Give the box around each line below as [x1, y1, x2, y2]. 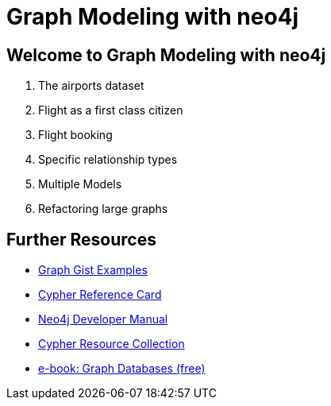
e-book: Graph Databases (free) [38, 362, 206, 376]
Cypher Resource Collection [38, 337, 185, 351]
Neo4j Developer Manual [38, 312, 168, 327]
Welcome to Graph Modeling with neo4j [6, 44, 326, 65]
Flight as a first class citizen [38, 103, 183, 118]
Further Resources [6, 229, 156, 249]
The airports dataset [38, 79, 144, 93]
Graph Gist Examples [38, 263, 148, 277]
